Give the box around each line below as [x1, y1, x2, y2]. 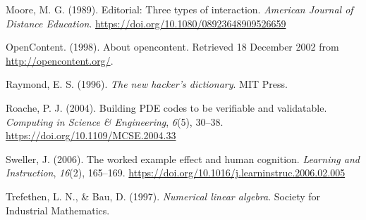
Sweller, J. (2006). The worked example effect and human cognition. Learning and [6, 151, 360, 166]
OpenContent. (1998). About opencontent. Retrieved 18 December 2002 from [6, 39, 339, 54]
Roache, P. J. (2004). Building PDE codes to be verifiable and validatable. [6, 100, 327, 115]
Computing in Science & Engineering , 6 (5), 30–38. [6, 114, 224, 129]
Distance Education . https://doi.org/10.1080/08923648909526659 [6, 15, 286, 30]
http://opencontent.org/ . [6, 53, 114, 67]
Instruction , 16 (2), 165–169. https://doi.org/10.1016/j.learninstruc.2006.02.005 [6, 165, 346, 180]
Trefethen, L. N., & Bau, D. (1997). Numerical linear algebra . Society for [6, 188, 321, 203]
